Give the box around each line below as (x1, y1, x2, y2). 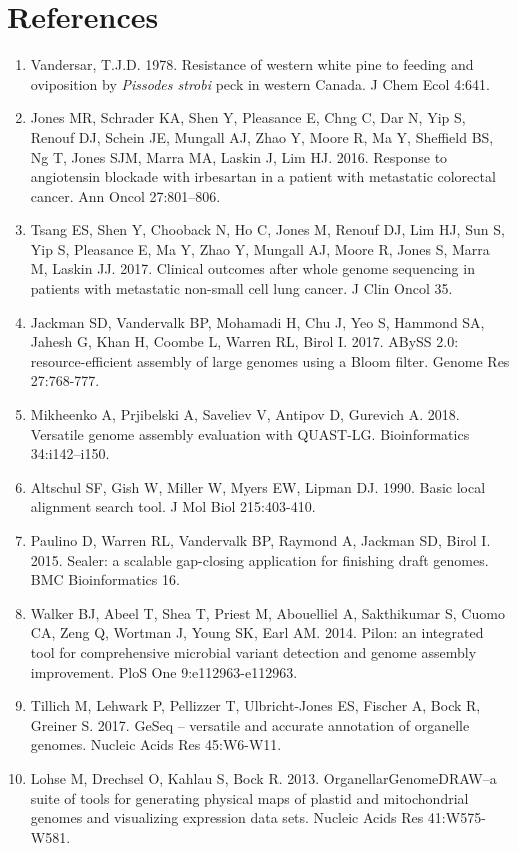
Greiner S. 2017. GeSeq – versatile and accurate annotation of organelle (30, 714, 470, 735)
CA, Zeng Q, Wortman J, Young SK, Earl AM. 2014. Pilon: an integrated (30, 622, 484, 643)
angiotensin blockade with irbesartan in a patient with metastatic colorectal (30, 166, 496, 187)
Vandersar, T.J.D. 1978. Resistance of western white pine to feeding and (30, 54, 474, 75)
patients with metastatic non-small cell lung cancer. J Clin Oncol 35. (30, 278, 453, 299)
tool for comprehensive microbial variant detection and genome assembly (30, 641, 477, 662)
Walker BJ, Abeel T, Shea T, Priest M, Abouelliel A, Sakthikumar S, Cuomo (30, 602, 505, 623)
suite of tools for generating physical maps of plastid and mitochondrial (30, 787, 469, 808)
